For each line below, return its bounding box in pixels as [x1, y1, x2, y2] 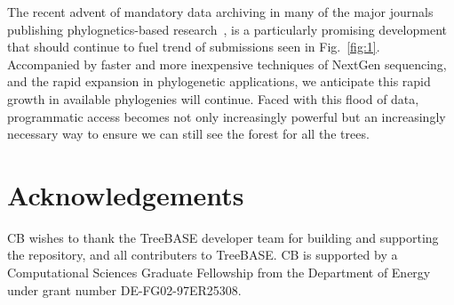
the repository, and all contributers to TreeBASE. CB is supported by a [7, 245, 398, 264]
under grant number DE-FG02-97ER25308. [7, 280, 242, 299]
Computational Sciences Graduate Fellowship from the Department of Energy [7, 263, 431, 282]
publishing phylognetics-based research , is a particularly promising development [7, 20, 447, 38]
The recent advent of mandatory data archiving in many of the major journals [7, 3, 434, 20]
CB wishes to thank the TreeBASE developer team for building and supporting [7, 228, 439, 246]
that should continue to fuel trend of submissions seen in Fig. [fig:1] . [7, 37, 380, 56]
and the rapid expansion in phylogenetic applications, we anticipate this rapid [7, 72, 431, 91]
